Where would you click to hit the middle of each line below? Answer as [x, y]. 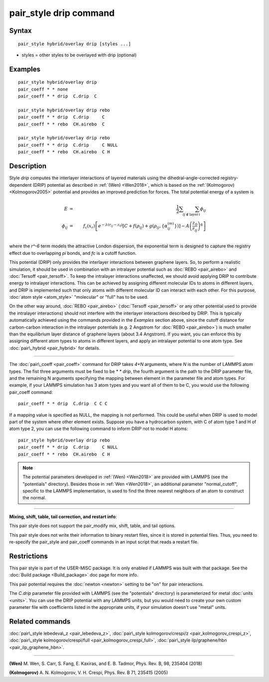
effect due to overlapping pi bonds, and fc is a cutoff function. [73, 253]
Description [28, 166]
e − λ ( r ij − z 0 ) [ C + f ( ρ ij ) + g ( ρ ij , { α [133, 226]
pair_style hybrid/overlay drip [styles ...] [75, 44]
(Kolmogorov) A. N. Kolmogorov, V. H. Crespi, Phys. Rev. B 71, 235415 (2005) [89, 673]
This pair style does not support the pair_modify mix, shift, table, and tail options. [92, 526]
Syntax [20, 31]
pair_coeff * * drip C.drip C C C [63, 404]
